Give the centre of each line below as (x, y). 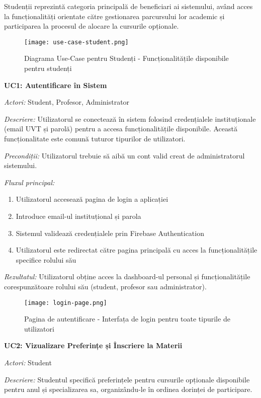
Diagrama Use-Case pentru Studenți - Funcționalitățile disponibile (126, 58)
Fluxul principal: (29, 182)
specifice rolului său (46, 259)
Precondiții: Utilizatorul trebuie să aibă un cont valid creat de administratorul (124, 155)
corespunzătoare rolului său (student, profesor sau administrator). (105, 286)
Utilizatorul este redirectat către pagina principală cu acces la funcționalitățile (137, 250)
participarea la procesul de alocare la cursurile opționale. (92, 26)
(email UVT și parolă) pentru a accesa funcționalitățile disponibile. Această (121, 129)
